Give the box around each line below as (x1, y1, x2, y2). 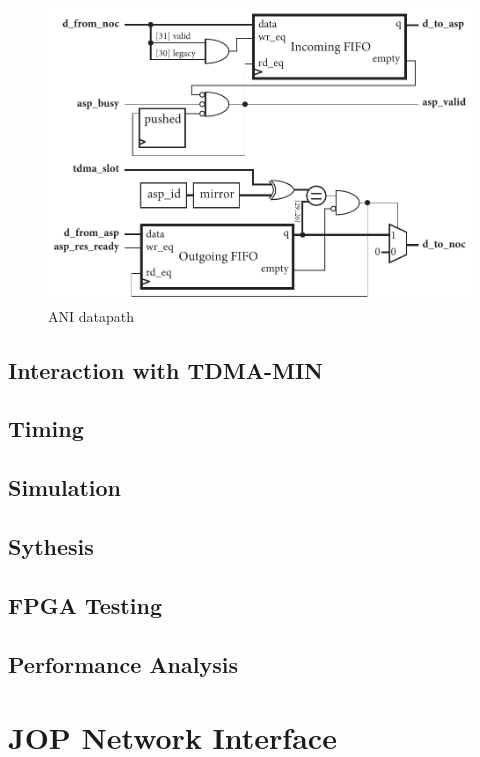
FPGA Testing (8, 589, 162, 620)
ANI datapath (48, 305, 134, 326)
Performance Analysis (8, 648, 238, 679)
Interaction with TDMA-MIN (8, 354, 323, 385)
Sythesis (8, 531, 94, 562)
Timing (8, 413, 84, 444)
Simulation (8, 472, 122, 503)
